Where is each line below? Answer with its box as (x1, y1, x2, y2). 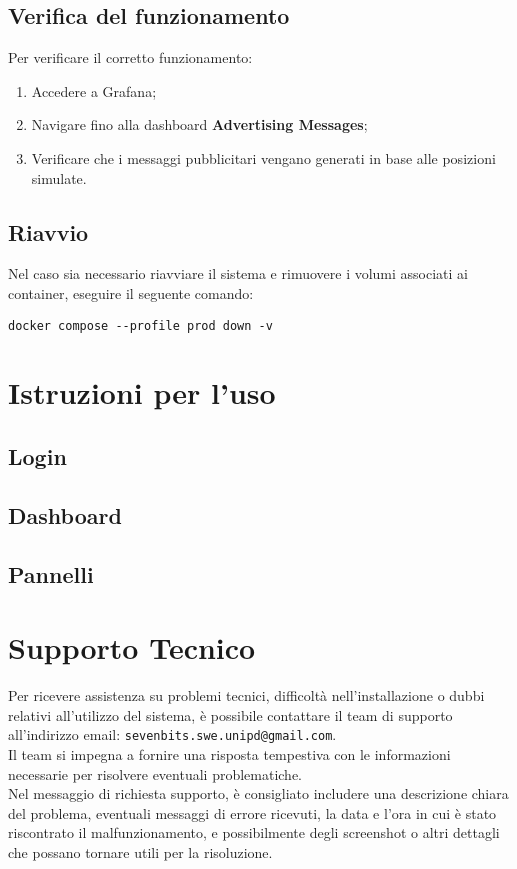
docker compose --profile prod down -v (8, 318, 273, 333)
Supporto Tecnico (8, 627, 256, 668)
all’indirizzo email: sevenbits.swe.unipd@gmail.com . (8, 724, 337, 745)
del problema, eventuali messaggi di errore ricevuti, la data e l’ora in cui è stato (8, 802, 497, 823)
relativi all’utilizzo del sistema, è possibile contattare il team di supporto (8, 704, 453, 725)
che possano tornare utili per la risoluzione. (8, 841, 273, 862)
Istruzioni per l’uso (8, 372, 276, 413)
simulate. (31, 167, 87, 188)
